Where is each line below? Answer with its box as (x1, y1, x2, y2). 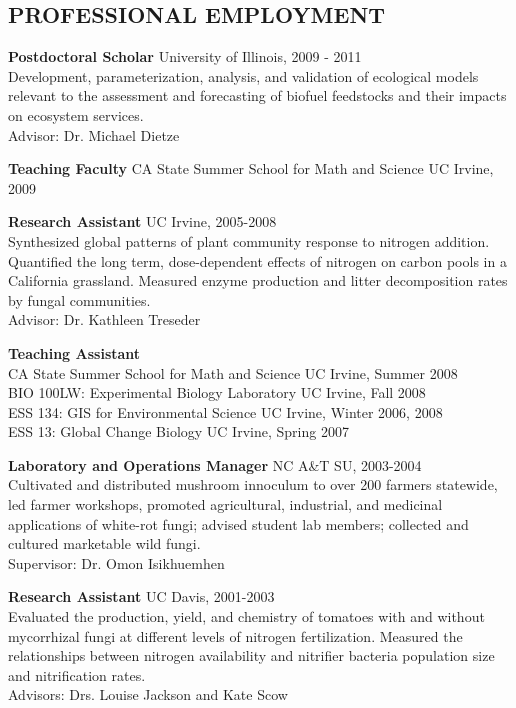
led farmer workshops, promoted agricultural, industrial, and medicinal (8, 494, 443, 515)
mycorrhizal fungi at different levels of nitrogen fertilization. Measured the (8, 625, 463, 646)
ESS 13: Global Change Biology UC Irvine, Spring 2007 (8, 421, 349, 442)
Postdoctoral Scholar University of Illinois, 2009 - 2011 (8, 46, 362, 67)
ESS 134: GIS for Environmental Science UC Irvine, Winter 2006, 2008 (8, 401, 443, 422)
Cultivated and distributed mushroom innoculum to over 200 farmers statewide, (8, 474, 498, 495)
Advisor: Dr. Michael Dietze (8, 124, 180, 145)
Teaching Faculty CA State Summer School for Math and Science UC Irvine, (8, 158, 494, 179)
